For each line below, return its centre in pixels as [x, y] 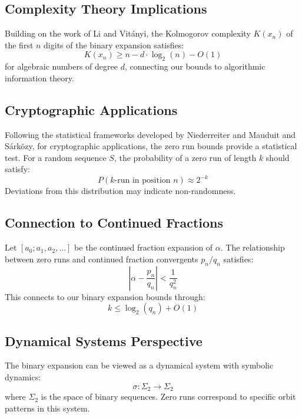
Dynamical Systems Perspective [104, 340]
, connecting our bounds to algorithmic [195, 66]
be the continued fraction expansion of [144, 247]
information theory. [39, 78]
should [278, 157]
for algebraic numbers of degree [61, 66]
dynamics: [23, 377]
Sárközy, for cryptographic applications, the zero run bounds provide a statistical [151, 146]
